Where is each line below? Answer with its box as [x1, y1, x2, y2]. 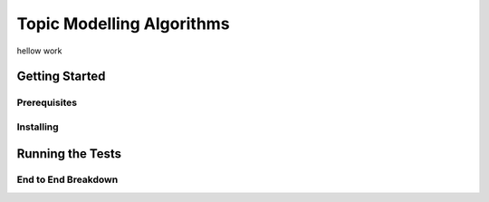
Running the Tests [16, 146, 122, 161]
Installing [16, 120, 59, 133]
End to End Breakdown [16, 173, 119, 186]
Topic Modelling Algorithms [16, 14, 230, 34]
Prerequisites [16, 96, 77, 109]
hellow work [16, 45, 62, 56]
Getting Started [16, 69, 106, 84]
